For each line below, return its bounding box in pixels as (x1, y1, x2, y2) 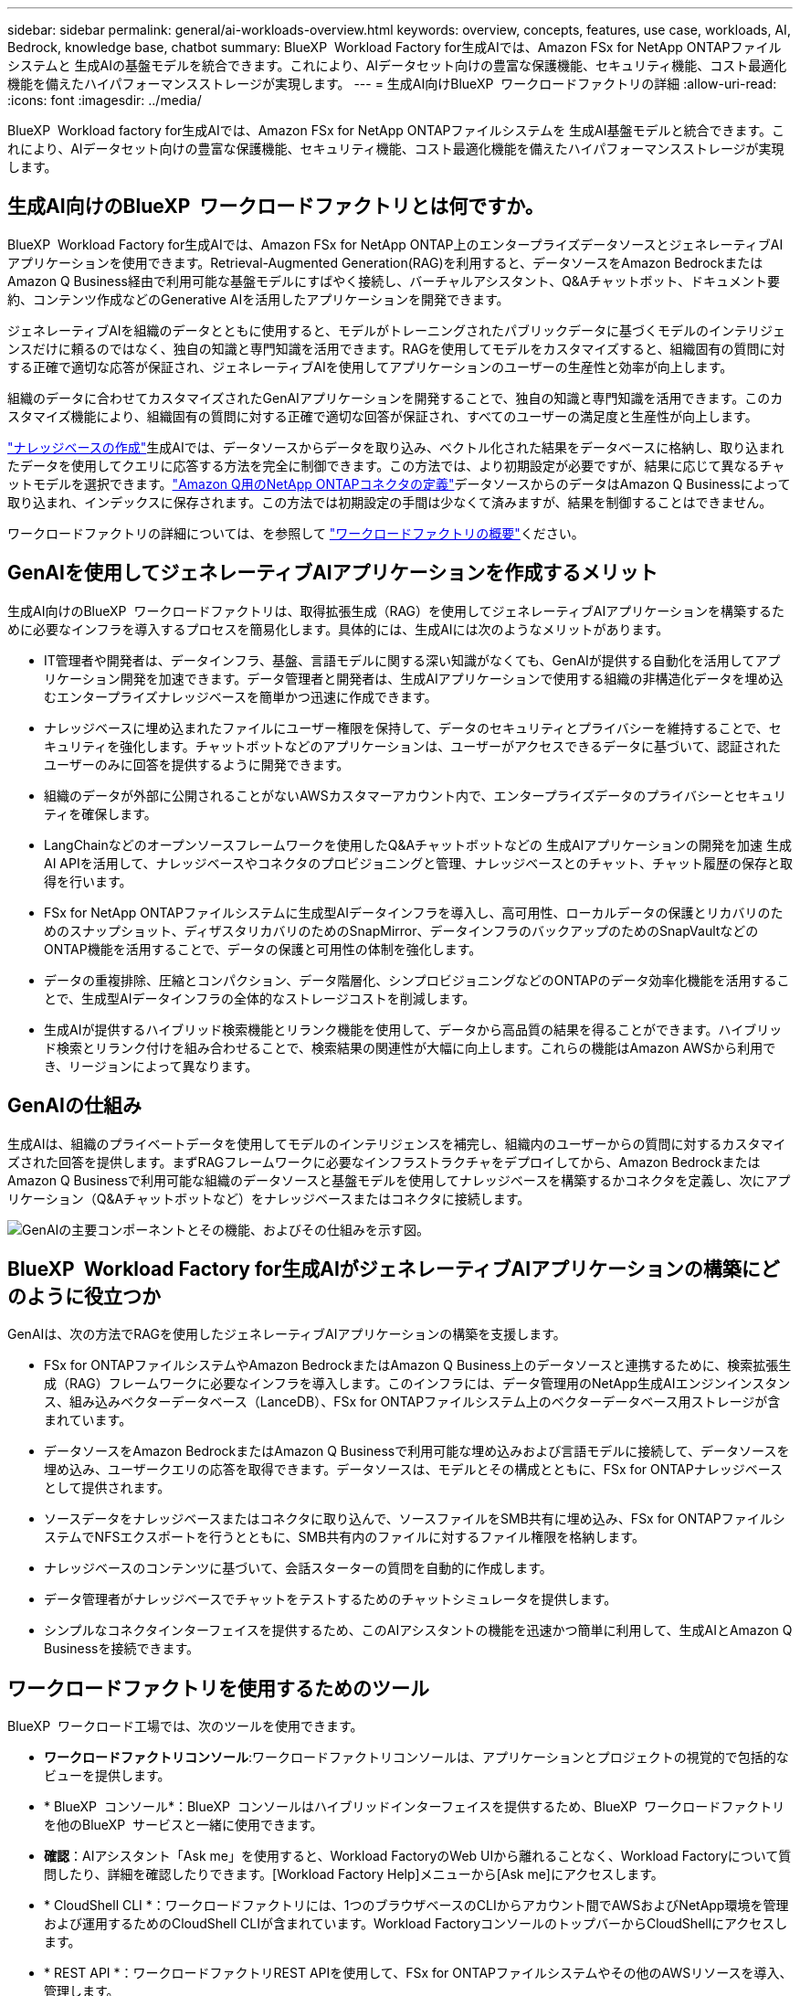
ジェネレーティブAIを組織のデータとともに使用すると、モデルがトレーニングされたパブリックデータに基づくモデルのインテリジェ (7, 322, 786, 338)
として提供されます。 (44, 1480, 171, 1496)
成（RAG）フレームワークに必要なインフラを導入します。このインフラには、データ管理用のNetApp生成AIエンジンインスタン (44, 1375, 791, 1392)
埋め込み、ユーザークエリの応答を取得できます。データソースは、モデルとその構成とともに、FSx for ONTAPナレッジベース (44, 1461, 783, 1478)
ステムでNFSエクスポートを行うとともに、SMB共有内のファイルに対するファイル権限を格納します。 (44, 1529, 645, 1545)
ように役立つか (26, 1284, 161, 1308)
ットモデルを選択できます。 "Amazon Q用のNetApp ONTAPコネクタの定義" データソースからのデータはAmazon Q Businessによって (7, 475, 791, 492)
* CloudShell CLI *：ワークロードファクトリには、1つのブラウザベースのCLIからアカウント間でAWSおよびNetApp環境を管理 (44, 1897, 789, 1914)
